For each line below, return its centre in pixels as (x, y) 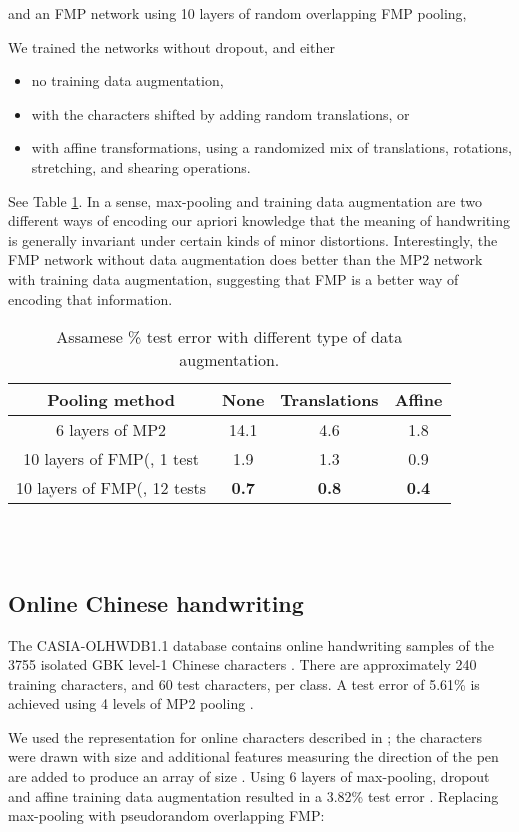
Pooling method (111, 400)
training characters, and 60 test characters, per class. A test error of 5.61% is (244, 683)
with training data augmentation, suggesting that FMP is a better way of (233, 278)
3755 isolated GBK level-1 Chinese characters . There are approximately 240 (242, 664)
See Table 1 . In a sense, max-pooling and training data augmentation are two (245, 200)
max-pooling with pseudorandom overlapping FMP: (166, 815)
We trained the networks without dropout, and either (171, 46)
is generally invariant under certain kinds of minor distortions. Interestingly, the (253, 239)
